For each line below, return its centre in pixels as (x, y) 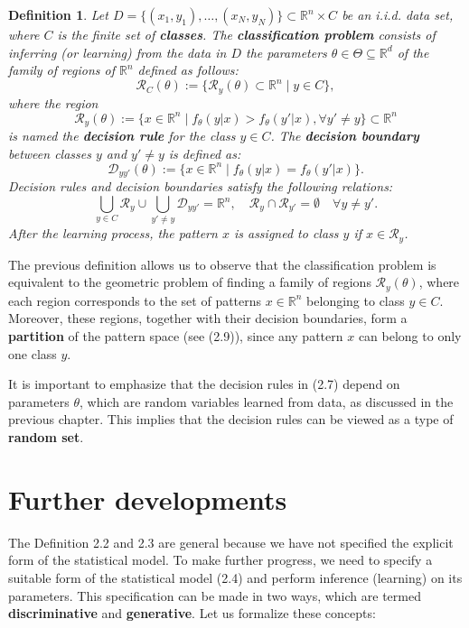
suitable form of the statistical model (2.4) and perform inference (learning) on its (235, 577)
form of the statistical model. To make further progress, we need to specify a (220, 560)
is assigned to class (286, 233)
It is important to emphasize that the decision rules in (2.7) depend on (204, 384)
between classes (50, 153)
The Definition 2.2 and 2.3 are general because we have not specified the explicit (231, 542)
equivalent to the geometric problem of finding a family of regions (190, 282)
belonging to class (356, 300)
